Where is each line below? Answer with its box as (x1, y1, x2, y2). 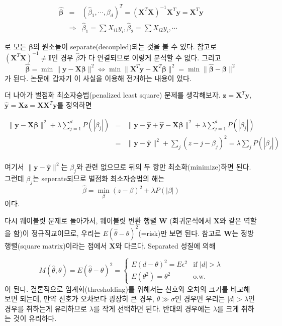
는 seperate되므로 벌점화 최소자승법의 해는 (33, 173, 165, 184)
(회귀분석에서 (169, 215, 212, 225)
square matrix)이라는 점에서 (20, 240, 107, 251)
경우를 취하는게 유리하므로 (5, 303, 87, 313)
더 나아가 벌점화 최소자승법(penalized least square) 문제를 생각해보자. (5, 90, 221, 100)
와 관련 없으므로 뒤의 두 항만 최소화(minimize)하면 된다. (76, 161, 251, 172)
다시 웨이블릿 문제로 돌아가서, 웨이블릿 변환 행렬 (5, 215, 157, 225)
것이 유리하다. (13, 313, 57, 323)
